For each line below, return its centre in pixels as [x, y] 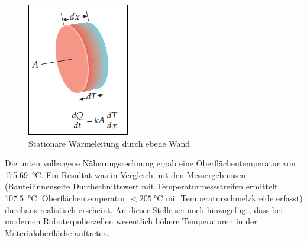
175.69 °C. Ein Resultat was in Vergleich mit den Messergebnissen [125, 174]
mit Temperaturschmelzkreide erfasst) [234, 197]
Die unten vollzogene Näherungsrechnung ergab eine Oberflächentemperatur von [150, 163]
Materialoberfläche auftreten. [57, 232]
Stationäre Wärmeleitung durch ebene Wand [109, 143]
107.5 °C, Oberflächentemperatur [65, 197]
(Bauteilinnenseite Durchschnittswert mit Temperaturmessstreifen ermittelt [141, 186]
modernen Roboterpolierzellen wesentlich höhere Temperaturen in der [131, 221]
